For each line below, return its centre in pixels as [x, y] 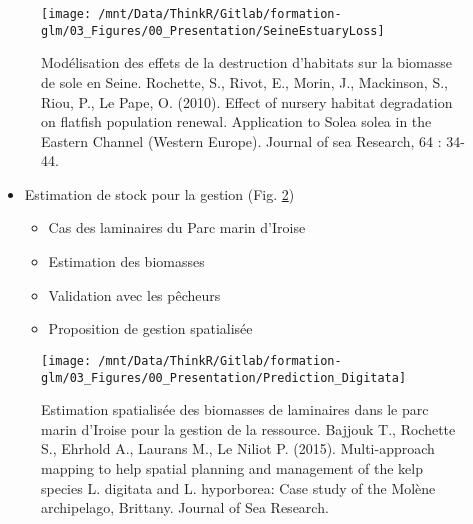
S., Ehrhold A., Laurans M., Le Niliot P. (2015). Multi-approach [238, 448]
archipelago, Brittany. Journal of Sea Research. [185, 507]
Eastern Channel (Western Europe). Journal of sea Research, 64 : [241, 140]
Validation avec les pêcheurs [134, 294]
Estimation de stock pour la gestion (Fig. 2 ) [159, 193]
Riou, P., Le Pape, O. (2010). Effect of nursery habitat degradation [247, 101]
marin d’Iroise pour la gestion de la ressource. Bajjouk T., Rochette [248, 428]
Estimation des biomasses [126, 261]
